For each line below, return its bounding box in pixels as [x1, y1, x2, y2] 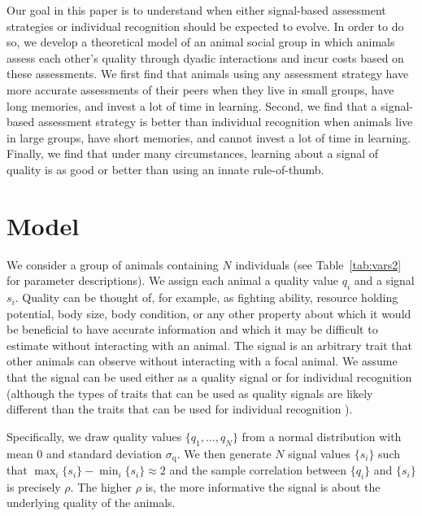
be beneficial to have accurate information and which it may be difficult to [7, 321, 378, 338]
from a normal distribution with [241, 427, 402, 444]
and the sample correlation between [169, 461, 346, 479]
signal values [288, 444, 351, 461]
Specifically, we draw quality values [7, 427, 182, 444]
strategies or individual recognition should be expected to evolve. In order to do [7, 17, 404, 34]
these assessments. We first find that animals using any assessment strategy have [7, 65, 409, 82]
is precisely [7, 478, 61, 495]
